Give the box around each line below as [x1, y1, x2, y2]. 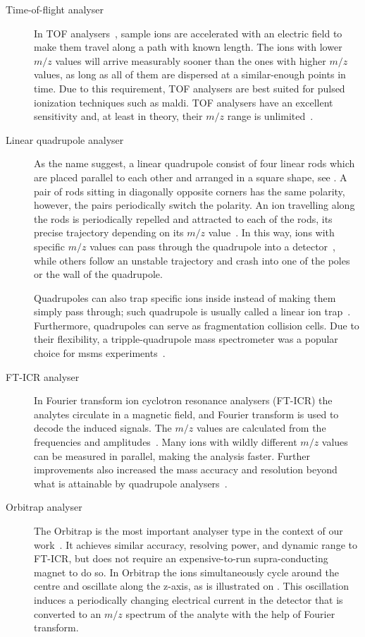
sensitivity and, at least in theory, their [34, 109, 203, 123]
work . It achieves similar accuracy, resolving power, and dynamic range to [34, 537, 357, 552]
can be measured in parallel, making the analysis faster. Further [34, 448, 310, 463]
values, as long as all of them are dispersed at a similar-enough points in [34, 67, 346, 82]
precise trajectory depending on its [34, 225, 184, 240]
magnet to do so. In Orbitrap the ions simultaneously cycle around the [34, 564, 339, 579]
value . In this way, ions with [208, 225, 335, 240]
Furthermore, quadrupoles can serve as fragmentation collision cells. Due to [34, 317, 359, 332]
